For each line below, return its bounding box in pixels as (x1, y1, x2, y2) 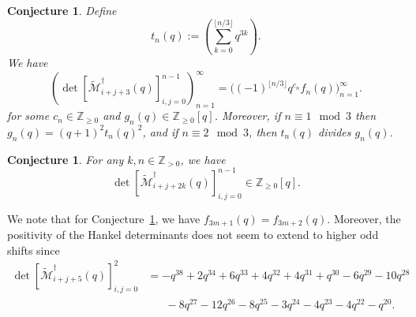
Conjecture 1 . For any (7, 151, 124, 167)
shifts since (7, 241, 60, 258)
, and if (142, 123, 178, 140)
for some (7, 107, 50, 124)
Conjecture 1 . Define (7, 2, 117, 18)
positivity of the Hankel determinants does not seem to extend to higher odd (7, 226, 379, 243)
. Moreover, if (214, 107, 281, 124)
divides (317, 123, 351, 140)
